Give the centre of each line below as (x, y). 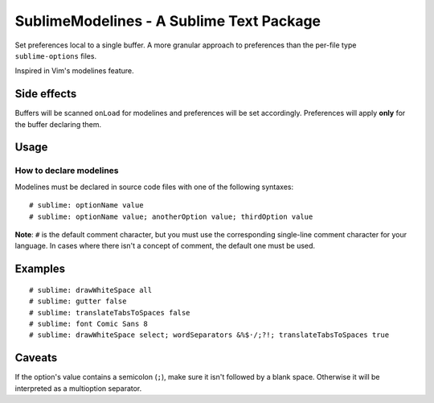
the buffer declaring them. (58, 124)
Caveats (36, 358)
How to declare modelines (67, 171)
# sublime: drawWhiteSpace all (91, 290)
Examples (40, 269)
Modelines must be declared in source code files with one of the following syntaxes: (154, 187)
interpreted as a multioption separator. (78, 388)
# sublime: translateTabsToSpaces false (110, 313)
